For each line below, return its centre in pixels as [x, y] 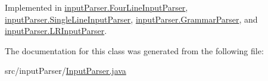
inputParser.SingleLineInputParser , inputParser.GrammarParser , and [131, 19]
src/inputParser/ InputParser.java [66, 71]
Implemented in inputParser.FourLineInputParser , [96, 7]
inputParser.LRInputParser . [56, 31]
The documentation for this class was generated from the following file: [134, 50]
